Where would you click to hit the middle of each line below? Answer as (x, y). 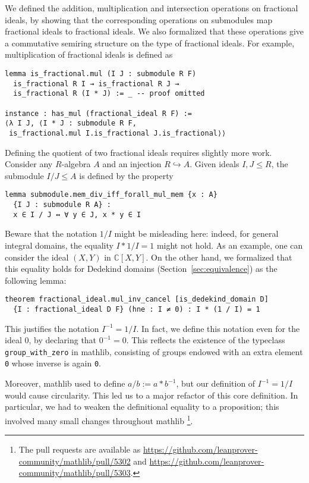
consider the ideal (37, 257)
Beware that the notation (51, 233)
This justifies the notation (52, 328)
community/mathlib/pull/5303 (75, 473)
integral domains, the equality (59, 245)
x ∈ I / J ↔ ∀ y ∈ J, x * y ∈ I (77, 214)
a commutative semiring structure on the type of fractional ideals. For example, (150, 43)
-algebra (76, 164)
